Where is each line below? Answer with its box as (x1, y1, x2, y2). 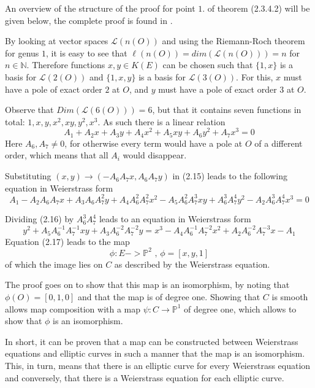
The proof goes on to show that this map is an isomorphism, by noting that (5, 278, 290, 291)
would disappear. (123, 149, 187, 161)
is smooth (271, 290, 308, 303)
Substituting (5, 169, 51, 182)
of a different (254, 136, 303, 149)
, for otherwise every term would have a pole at (64, 136, 243, 149)
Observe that (5, 103, 54, 116)
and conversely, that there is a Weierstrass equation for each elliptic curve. (5, 371, 284, 384)
